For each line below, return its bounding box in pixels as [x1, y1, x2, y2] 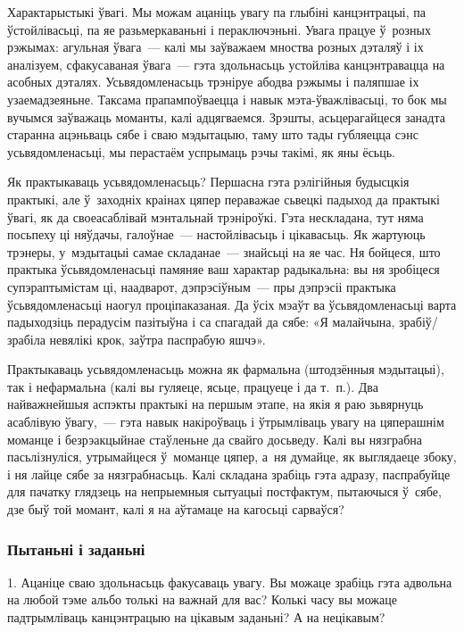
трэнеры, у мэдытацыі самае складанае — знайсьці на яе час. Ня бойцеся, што [7, 242, 441, 261]
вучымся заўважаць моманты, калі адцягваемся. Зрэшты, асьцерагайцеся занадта [7, 107, 445, 126]
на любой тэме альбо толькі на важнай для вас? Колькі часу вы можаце [7, 590, 397, 609]
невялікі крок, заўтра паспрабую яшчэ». [49, 329, 266, 348]
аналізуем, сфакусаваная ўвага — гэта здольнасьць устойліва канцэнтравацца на [7, 54, 445, 73]
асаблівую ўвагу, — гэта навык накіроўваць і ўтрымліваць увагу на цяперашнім [7, 412, 444, 431]
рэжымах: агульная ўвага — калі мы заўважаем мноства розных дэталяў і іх [7, 37, 424, 56]
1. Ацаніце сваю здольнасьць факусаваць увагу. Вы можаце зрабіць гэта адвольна [7, 572, 452, 591]
